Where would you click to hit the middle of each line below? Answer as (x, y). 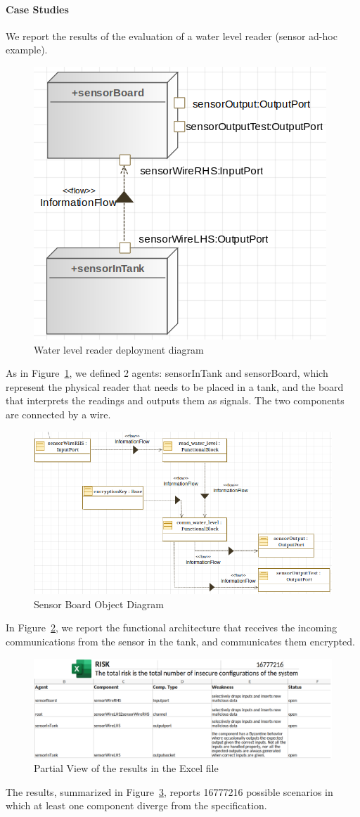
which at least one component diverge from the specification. (136, 805)
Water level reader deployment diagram (119, 349)
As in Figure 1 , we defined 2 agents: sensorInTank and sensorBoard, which (167, 373)
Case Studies (37, 9)
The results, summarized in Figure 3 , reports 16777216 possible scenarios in (169, 791)
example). (27, 50)
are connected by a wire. (58, 414)
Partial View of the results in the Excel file (126, 768)
